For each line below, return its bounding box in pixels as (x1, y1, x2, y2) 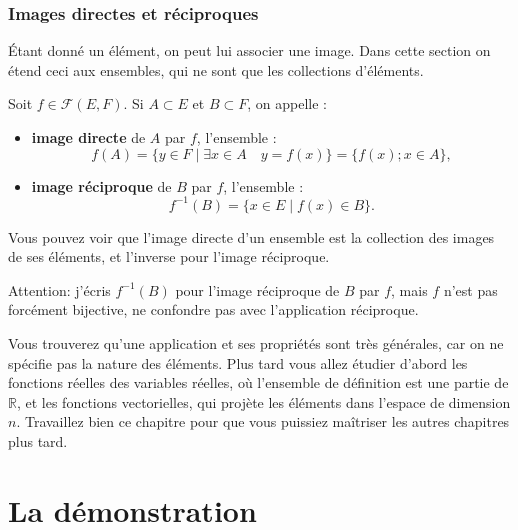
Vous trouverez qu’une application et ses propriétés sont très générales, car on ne (8, 333, 504, 354)
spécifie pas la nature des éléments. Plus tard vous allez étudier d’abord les (8, 352, 468, 373)
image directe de (31, 127, 146, 147)
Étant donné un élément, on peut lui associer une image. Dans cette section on (8, 40, 491, 61)
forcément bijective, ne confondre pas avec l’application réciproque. (8, 299, 419, 320)
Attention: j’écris (8, 279, 111, 300)
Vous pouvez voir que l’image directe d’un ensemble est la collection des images (8, 226, 495, 247)
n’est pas (443, 279, 498, 300)
